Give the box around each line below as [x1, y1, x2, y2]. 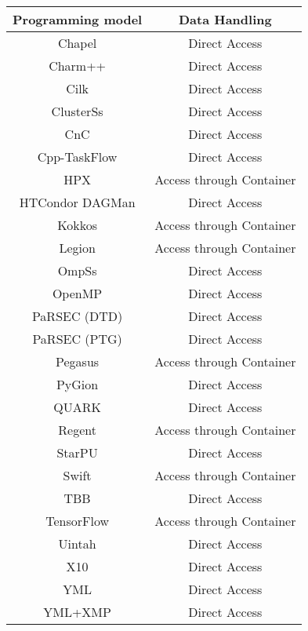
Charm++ [49, 57, 107, 75]
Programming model [13, 10, 143, 28]
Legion [59, 239, 96, 257]
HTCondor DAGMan [19, 193, 136, 211]
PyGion [56, 375, 99, 393]
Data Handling [178, 10, 272, 28]
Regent [58, 421, 96, 439]
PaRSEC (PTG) [32, 330, 122, 348]
